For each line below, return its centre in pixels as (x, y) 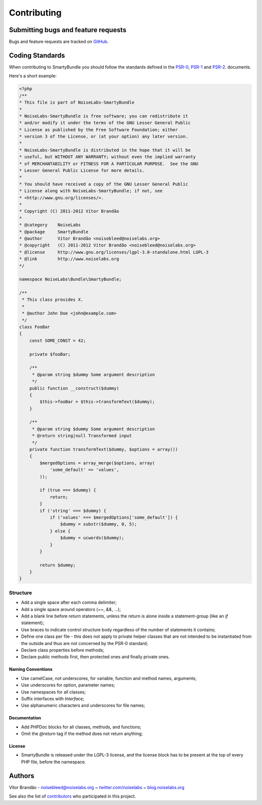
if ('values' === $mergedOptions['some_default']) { (114, 517)
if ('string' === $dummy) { (73, 511)
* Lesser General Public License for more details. (82, 171)
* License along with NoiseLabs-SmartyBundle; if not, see (91, 191)
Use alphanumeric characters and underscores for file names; (83, 705)
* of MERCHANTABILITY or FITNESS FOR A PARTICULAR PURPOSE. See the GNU (109, 164)
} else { (60, 531)
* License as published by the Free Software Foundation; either (98, 130)
